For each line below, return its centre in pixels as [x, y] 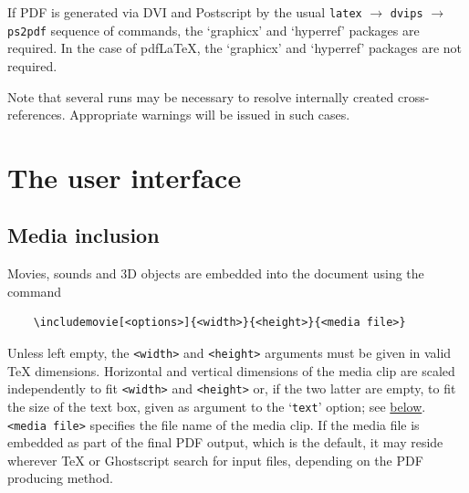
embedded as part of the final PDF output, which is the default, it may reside [225, 442]
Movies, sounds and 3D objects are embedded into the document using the [216, 273]
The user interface [125, 177]
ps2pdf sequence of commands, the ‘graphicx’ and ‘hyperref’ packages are [214, 30]
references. [36, 115]
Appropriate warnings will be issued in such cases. [210, 115]
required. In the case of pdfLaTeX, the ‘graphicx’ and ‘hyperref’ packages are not [235, 48]
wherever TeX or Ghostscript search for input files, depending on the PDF [215, 460]
